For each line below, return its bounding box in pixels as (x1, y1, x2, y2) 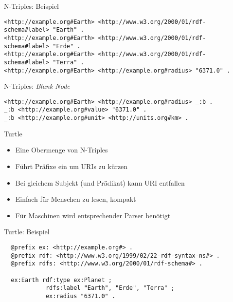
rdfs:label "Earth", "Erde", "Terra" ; (45, 284, 175, 292)
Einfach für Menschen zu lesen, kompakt (15, 194, 136, 204)
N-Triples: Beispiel (4, 1, 59, 11)
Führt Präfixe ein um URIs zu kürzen (15, 161, 128, 171)
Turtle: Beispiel (4, 226, 50, 237)
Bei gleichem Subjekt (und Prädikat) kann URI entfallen (15, 177, 185, 188)
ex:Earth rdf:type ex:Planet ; (11, 276, 112, 283)
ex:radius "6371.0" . (45, 292, 116, 300)
